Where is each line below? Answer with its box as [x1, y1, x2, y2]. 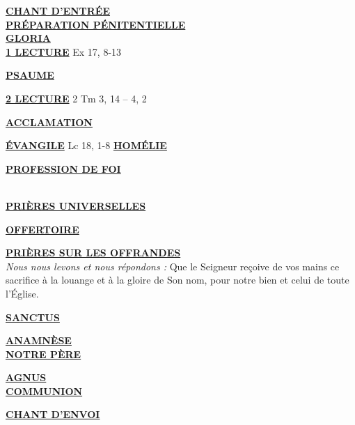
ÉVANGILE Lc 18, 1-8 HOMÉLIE [6, 138, 167, 153]
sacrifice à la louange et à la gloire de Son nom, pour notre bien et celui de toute [6, 272, 349, 287]
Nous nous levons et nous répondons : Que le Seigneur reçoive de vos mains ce [6, 258, 340, 273]
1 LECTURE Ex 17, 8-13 [6, 44, 122, 59]
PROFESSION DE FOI [6, 161, 121, 176]
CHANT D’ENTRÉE [6, 3, 111, 17]
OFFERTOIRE [6, 222, 79, 236]
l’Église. [6, 286, 39, 300]
